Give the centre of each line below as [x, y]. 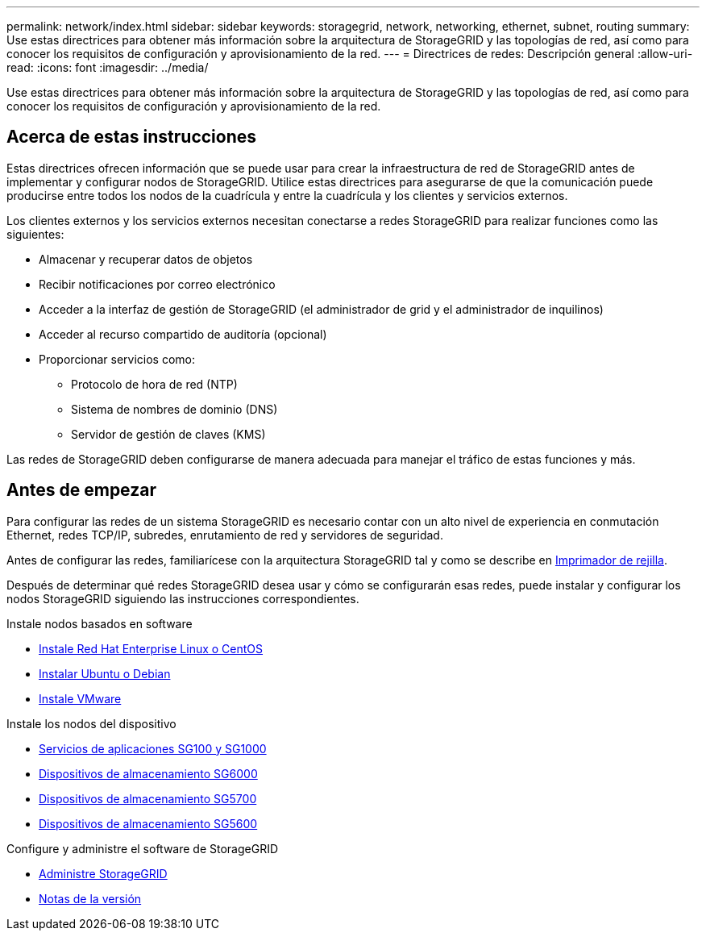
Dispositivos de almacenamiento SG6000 [148, 773]
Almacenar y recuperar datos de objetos [146, 259]
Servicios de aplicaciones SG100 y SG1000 [153, 748]
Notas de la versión [90, 898]
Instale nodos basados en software [100, 623]
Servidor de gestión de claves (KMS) [168, 434]
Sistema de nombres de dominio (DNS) [174, 409]
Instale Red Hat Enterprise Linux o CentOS [151, 648]
